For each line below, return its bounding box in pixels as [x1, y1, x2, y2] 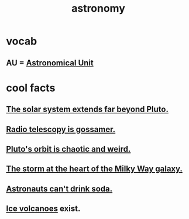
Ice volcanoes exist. [6, 204, 81, 214]
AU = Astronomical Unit [6, 58, 94, 68]
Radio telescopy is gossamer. [6, 124, 116, 134]
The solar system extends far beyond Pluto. [6, 105, 169, 114]
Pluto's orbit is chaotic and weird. [6, 144, 131, 154]
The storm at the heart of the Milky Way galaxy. [6, 164, 183, 174]
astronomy [71, 2, 126, 15]
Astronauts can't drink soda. [6, 183, 113, 194]
